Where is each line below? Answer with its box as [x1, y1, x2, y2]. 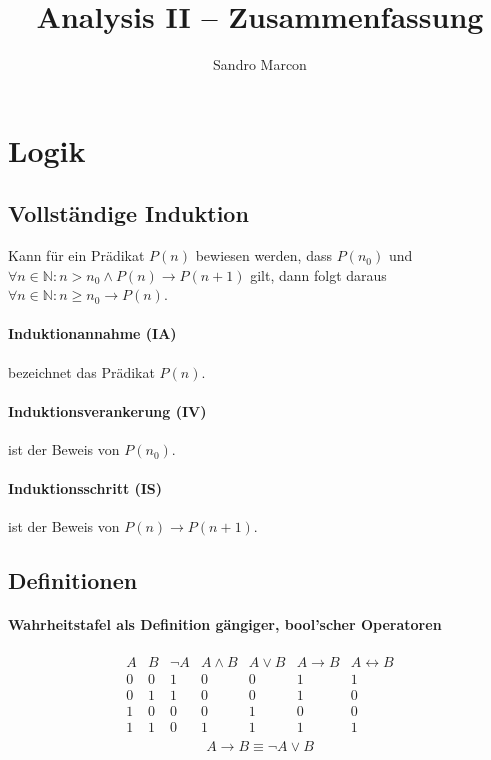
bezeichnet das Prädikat [8, 361, 155, 382]
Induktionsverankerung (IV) [8, 400, 207, 421]
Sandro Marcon [213, 54, 307, 75]
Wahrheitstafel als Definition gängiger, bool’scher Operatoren [8, 614, 442, 635]
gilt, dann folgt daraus [250, 264, 387, 285]
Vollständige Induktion [8, 198, 249, 229]
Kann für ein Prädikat [8, 245, 145, 266]
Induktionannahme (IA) [8, 323, 177, 344]
